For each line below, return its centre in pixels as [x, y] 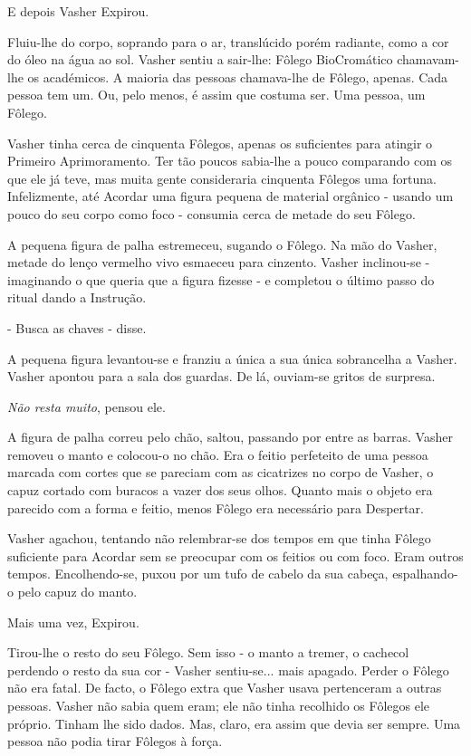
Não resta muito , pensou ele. [87, 406]
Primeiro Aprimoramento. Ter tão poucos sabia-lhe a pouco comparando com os [230, 161]
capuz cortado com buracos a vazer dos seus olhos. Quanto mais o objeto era [220, 490]
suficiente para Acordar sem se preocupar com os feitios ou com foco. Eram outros [235, 555]
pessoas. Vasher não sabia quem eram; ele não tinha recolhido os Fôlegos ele [219, 705]
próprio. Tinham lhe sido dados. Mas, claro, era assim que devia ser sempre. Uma [234, 723]
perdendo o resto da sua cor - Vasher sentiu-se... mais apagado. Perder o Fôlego [228, 670]
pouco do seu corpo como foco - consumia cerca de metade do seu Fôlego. [211, 213]
